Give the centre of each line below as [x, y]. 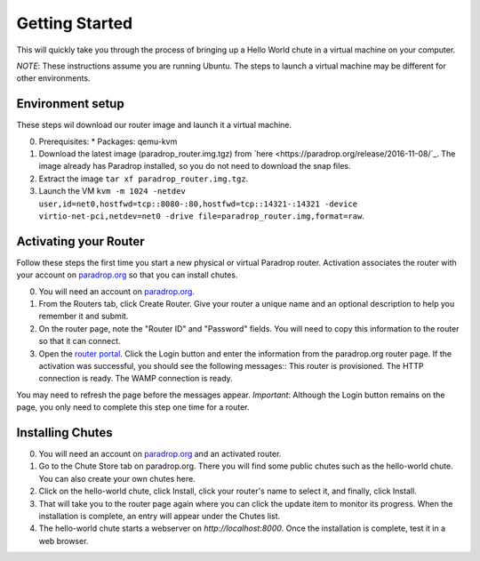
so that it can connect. [80, 341]
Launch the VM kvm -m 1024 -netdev [112, 191]
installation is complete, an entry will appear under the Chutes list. [160, 517]
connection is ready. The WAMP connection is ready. [136, 379]
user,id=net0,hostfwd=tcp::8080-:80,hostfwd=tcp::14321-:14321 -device [198, 204]
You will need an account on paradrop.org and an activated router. [160, 454]
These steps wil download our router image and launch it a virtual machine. [154, 125]
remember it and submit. [84, 317]
